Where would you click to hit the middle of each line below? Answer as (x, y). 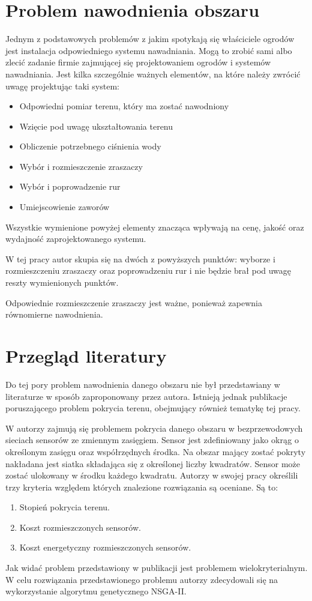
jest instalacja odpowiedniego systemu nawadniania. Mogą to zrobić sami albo (149, 50)
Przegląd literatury (86, 355)
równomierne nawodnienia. (54, 314)
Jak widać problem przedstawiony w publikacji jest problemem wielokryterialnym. (157, 568)
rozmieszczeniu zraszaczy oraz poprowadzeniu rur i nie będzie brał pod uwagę (148, 270)
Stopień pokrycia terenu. (65, 507)
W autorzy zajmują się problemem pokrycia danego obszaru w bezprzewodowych (154, 428)
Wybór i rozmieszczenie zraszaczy (81, 166)
